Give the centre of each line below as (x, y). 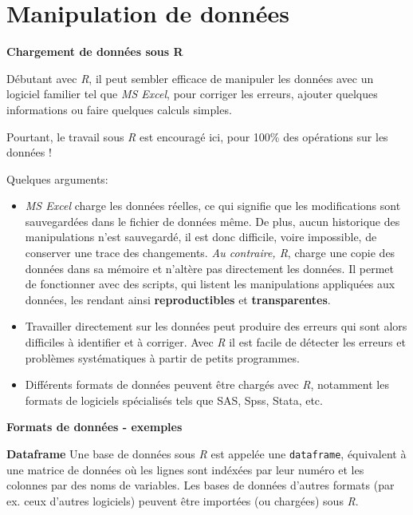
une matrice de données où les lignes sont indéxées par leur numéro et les (185, 469)
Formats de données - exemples (94, 427)
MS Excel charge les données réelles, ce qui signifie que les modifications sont (213, 206)
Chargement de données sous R (95, 51)
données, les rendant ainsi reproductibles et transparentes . (178, 299)
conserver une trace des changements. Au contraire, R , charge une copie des (210, 253)
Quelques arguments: (57, 178)
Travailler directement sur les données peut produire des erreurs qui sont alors (216, 326)
